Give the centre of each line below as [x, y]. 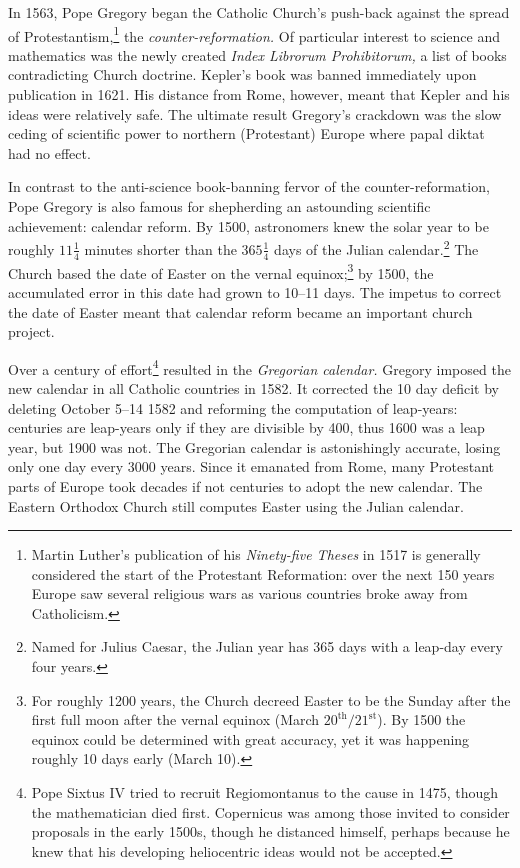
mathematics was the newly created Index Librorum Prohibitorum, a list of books [257, 54]
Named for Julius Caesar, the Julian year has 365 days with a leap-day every [267, 646]
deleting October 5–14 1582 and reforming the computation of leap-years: [233, 407]
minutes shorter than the [160, 248]
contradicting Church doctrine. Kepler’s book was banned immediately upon [242, 74]
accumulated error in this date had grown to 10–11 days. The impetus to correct [255, 291]
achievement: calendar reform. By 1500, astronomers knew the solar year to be [248, 225]
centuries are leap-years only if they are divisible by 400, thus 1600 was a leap [246, 427]
